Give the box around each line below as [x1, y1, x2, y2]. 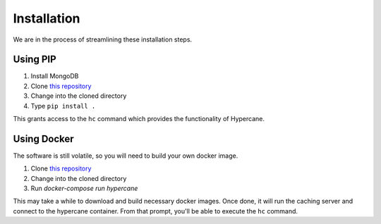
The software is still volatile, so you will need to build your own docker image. [13, 151, 238, 160]
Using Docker [13, 132, 74, 144]
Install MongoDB [30, 72, 79, 80]
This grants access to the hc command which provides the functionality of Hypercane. [13, 115, 265, 123]
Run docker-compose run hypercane [30, 184, 138, 193]
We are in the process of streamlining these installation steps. [13, 35, 193, 44]
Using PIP [13, 54, 56, 66]
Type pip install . [30, 101, 96, 110]
